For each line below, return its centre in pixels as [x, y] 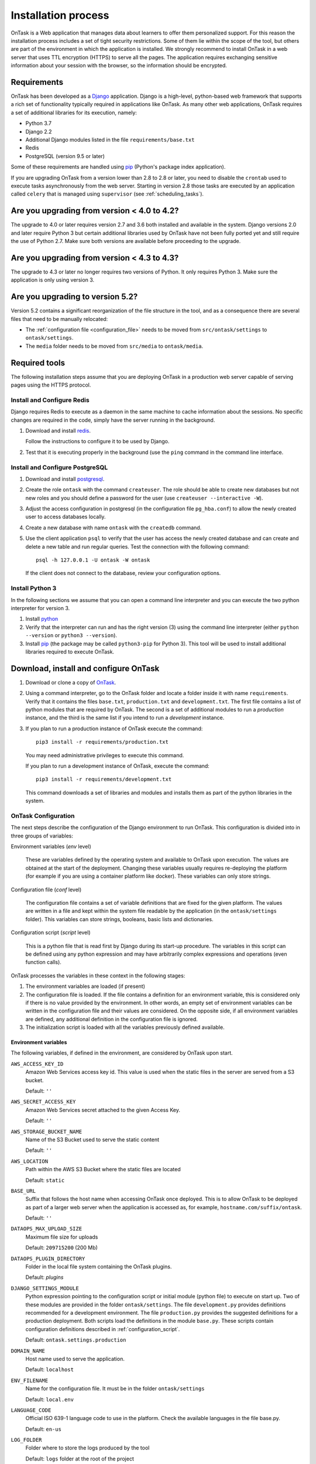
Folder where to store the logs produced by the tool [87, 1448]
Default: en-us [43, 1429]
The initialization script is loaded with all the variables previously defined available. [125, 1027]
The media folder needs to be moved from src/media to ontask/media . [114, 346]
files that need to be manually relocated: [59, 319]
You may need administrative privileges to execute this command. [105, 755]
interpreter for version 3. [40, 608]
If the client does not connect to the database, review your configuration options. [123, 573]
